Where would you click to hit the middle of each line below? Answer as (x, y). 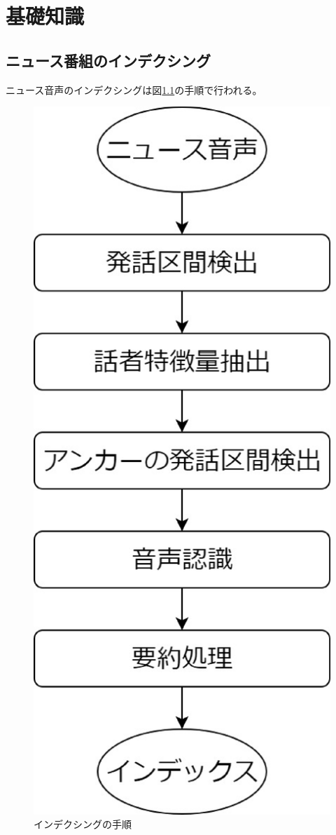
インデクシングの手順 (83, 824)
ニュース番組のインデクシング (108, 60)
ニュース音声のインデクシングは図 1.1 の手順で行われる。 (134, 89)
